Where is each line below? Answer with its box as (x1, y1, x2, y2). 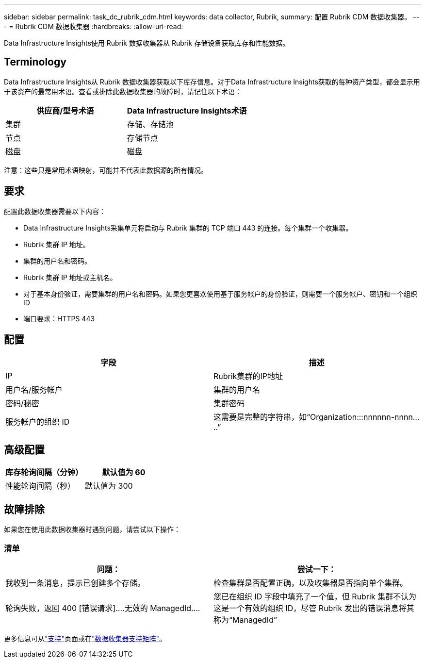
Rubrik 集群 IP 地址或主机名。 (23, 273, 117, 281)
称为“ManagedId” (213, 614, 278, 625)
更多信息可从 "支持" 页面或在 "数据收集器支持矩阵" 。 (4, 634, 166, 643)
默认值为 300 (85, 481, 133, 491)
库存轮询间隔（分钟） (5, 467, 83, 478)
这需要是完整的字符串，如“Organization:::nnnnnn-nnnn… (213, 412, 420, 422)
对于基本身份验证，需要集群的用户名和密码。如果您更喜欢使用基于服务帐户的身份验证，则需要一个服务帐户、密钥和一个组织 (23, 289, 417, 298)
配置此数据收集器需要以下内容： (4, 207, 106, 215)
